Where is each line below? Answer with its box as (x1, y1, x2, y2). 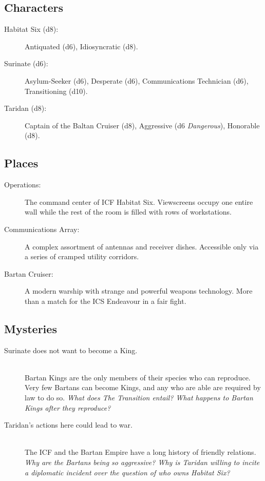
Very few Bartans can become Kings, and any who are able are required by (25, 382, 261, 393)
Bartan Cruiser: (4, 268, 53, 279)
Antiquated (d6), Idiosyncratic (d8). (25, 41, 138, 51)
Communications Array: (4, 223, 80, 234)
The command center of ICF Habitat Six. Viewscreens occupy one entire (25, 196, 253, 207)
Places (4, 155, 39, 171)
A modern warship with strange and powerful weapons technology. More (25, 285, 253, 296)
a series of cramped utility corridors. (25, 251, 139, 262)
